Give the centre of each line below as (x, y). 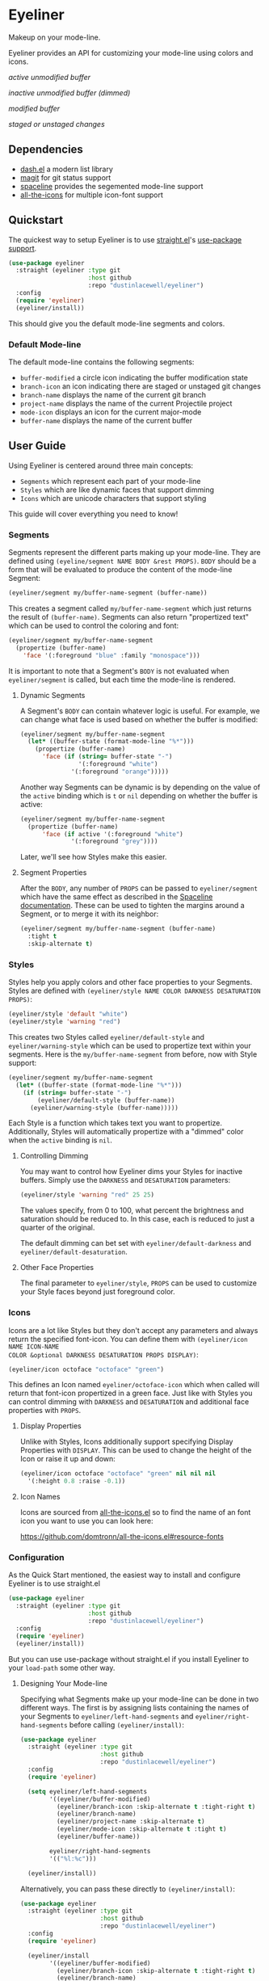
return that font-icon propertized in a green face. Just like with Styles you (130, 1393)
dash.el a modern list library (66, 169)
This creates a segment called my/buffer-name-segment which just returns (130, 608)
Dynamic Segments (53, 695)
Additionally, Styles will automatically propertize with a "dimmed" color (126, 1132)
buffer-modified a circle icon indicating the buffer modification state (134, 377)
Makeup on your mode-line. (55, 37)
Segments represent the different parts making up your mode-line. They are (134, 553)
